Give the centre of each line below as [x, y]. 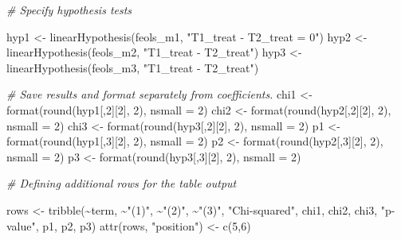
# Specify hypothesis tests [69, 10]
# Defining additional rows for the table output [122, 183]
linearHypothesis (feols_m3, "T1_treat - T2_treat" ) [133, 67]
